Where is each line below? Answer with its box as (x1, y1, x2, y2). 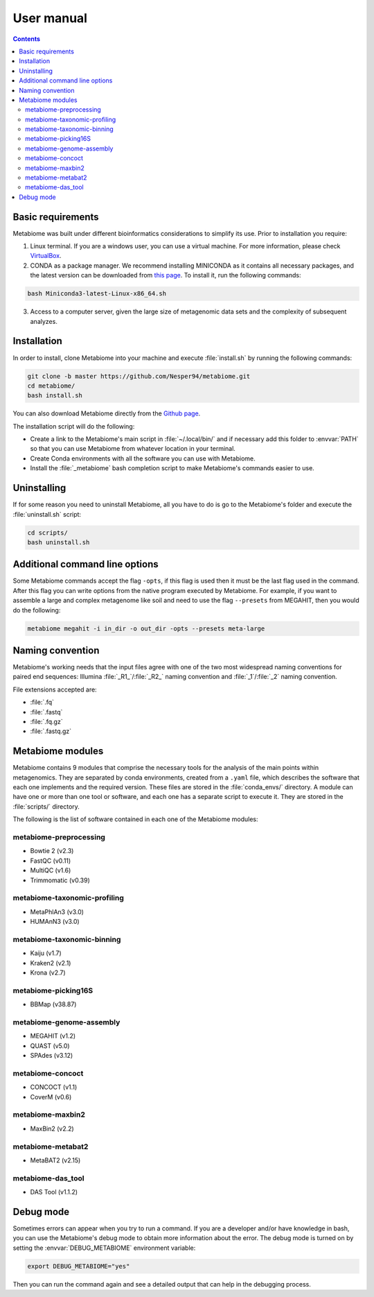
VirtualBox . (30, 252, 62, 260)
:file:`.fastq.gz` (30, 727, 72, 735)
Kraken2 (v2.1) (30, 959, 71, 967)
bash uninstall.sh (27, 538, 90, 546)
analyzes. (30, 317, 58, 325)
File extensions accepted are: (12, 685, 97, 694)
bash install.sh (27, 392, 83, 400)
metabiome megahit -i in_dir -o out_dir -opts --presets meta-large (27, 624, 265, 633)
